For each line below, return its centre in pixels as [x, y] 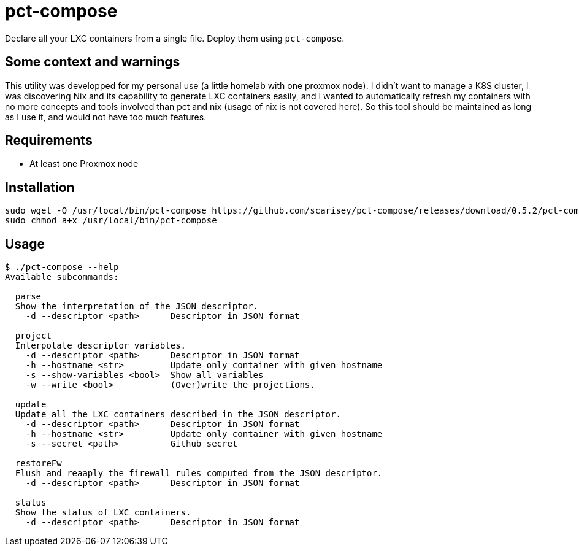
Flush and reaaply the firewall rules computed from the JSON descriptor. [199, 473]
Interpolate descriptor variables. [101, 346]
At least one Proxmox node [84, 164]
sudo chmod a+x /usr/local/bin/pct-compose [111, 221]
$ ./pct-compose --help [62, 267]
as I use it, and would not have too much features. [106, 117]
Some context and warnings [93, 62]
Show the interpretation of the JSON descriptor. [137, 306]
